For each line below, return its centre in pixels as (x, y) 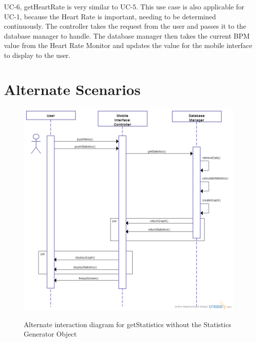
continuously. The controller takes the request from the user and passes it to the (125, 26)
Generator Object (50, 334)
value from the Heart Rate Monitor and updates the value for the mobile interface (128, 45)
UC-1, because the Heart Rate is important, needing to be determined (110, 16)
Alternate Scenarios (72, 89)
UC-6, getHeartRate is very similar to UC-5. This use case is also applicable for (124, 6)
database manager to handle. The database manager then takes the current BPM (127, 35)
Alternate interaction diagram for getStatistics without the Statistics (128, 324)
